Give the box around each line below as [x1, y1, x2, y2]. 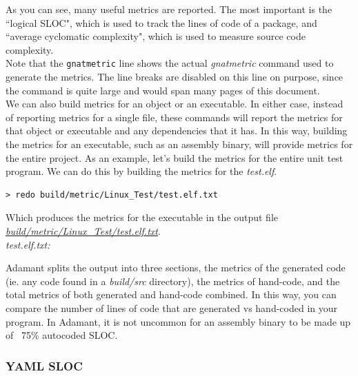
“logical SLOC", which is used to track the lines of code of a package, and [6, 15, 317, 30]
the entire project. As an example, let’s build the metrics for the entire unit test [6, 150, 344, 165]
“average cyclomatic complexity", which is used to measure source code [6, 29, 306, 43]
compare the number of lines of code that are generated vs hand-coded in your [6, 300, 338, 315]
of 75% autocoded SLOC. [6, 328, 118, 342]
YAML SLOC [6, 357, 83, 374]
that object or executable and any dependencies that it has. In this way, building [6, 123, 348, 138]
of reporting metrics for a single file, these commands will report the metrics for [6, 109, 343, 124]
